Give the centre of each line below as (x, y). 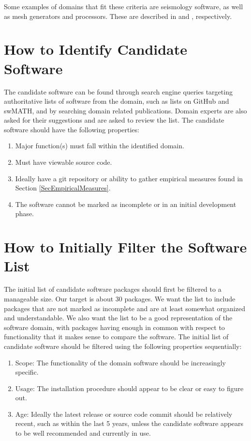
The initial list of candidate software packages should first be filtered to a (113, 289)
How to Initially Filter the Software (125, 247)
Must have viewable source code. (64, 162)
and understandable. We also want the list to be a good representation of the (118, 318)
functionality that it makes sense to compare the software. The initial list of (116, 337)
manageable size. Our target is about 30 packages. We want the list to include (120, 298)
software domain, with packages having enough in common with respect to (114, 327)
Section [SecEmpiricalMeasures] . (63, 188)
